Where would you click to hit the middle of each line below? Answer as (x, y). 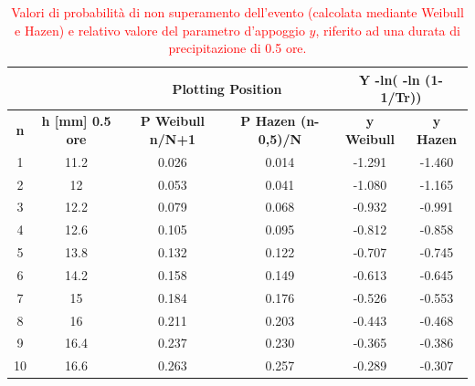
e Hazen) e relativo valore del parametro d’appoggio (160, 30)
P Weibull (173, 121)
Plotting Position (227, 88)
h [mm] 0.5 (76, 121)
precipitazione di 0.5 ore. (237, 48)
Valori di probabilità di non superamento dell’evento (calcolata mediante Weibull (237, 12)
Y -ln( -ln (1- (401, 79)
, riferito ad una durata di (388, 30)
